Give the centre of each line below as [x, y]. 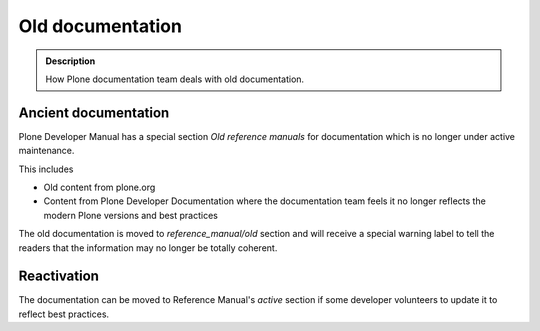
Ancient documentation [94, 112]
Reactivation [59, 276]
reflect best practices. [64, 314]
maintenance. [46, 151]
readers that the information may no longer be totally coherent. [148, 247]
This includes [46, 169]
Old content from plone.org [99, 187]
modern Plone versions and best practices [131, 215]
